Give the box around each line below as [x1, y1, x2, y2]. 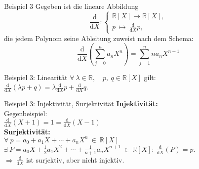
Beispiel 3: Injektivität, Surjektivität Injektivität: [4, 98, 158, 109]
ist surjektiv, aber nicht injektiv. [26, 154, 124, 165]
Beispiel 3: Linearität [4, 72, 68, 82]
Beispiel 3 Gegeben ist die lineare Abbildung [4, 1, 139, 11]
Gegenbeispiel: [4, 108, 47, 118]
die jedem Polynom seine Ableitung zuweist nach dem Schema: [4, 33, 194, 43]
